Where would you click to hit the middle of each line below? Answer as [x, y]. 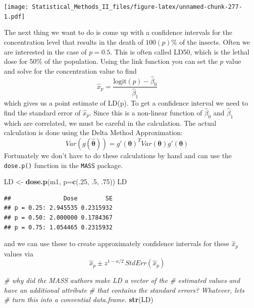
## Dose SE [58, 198]
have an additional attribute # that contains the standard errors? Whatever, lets [124, 290]
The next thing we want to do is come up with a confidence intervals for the [118, 32]
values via [19, 253]
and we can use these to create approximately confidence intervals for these [117, 243]
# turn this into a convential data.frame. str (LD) [79, 299]
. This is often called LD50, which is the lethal [180, 51]
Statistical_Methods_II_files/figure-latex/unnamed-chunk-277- [137, 7]
